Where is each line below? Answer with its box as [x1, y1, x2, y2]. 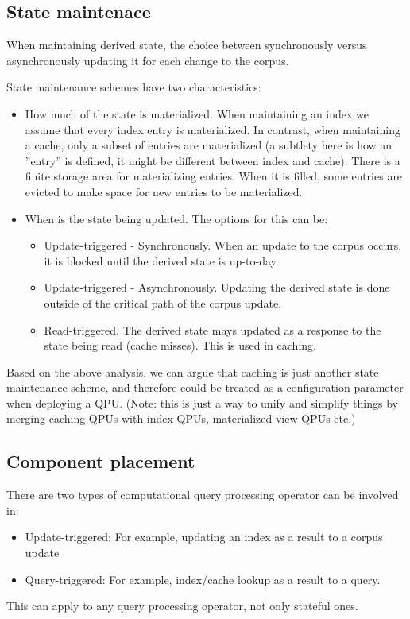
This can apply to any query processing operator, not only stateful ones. [6, 598, 358, 614]
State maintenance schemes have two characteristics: [6, 79, 261, 95]
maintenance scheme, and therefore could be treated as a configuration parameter [6, 379, 404, 396]
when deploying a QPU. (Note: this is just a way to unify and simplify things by [6, 394, 398, 411]
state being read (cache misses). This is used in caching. [44, 337, 316, 354]
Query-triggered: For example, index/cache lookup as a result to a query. [25, 571, 381, 587]
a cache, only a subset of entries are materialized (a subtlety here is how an [25, 137, 393, 153]
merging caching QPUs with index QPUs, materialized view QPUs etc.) [6, 410, 356, 427]
